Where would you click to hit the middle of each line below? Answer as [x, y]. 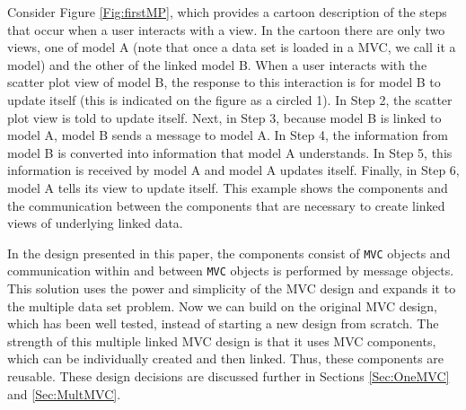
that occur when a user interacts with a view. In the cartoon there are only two [226, 29]
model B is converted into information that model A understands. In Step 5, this [230, 152]
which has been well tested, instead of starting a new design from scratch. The [223, 323]
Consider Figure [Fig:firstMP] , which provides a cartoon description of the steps [227, 12]
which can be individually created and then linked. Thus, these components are [226, 358]
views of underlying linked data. [95, 223]
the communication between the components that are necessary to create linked [226, 205]
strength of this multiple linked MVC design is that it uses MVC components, [222, 340]
